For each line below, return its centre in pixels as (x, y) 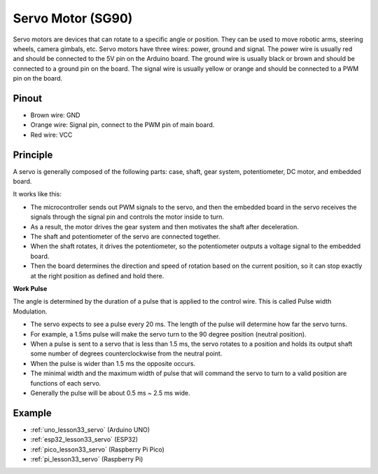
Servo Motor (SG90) (73, 18)
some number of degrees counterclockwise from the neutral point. (126, 353)
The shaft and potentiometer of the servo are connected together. (125, 237)
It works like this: (37, 194)
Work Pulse (30, 289)
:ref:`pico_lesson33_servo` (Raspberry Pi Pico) (97, 449)
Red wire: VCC (51, 135)
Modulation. (30, 311)
